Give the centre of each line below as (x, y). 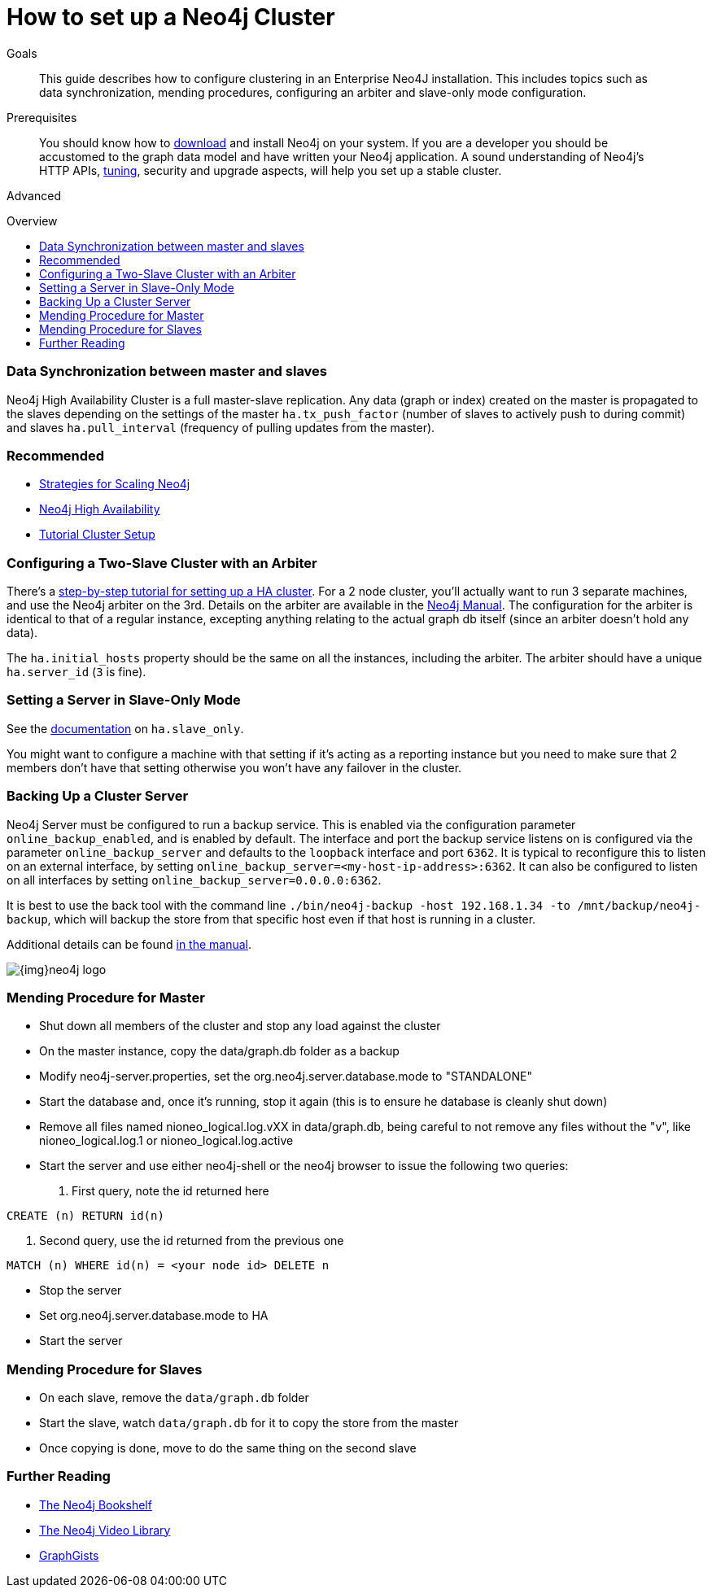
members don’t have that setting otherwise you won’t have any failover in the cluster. (234, 767)
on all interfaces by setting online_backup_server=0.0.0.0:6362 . (194, 880)
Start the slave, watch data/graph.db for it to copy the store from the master (249, 1423)
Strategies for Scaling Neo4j (115, 484)
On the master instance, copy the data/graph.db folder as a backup (219, 1051)
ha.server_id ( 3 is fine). (76, 672)
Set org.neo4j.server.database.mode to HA (154, 1316)
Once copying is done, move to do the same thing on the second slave (228, 1448)
